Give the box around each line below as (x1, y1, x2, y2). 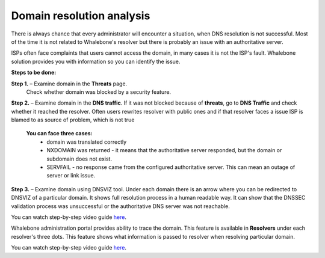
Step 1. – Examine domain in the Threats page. (11, 80, 128, 87)
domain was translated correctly (46, 138, 127, 146)
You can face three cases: (26, 130, 93, 137)
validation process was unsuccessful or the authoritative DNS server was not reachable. (11, 202, 230, 210)
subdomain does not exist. (46, 155, 113, 162)
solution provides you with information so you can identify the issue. (11, 58, 181, 65)
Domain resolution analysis (11, 9, 150, 22)
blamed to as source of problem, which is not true (11, 116, 135, 123)
